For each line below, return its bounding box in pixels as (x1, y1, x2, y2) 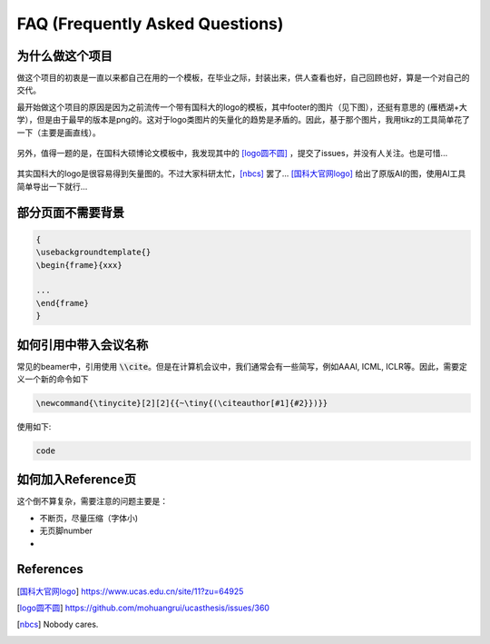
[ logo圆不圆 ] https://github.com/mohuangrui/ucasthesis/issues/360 (16, 602, 269, 613)
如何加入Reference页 (16, 472, 136, 488)
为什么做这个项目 (16, 48, 113, 64)
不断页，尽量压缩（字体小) (39, 512, 139, 523)
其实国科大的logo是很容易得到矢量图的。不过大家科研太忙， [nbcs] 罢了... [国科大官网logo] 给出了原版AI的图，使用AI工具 (16, 168, 466, 179)
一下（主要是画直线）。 (16, 127, 101, 138)
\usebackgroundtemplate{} (35, 247, 152, 258)
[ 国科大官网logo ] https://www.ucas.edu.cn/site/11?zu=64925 (16, 586, 244, 597)
